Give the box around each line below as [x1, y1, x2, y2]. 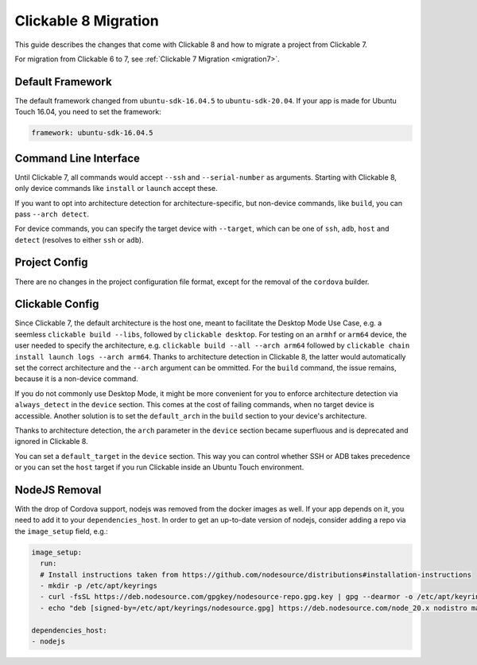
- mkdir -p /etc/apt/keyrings [40, 581, 158, 590]
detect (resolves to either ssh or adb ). [14, 235, 144, 244]
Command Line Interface [14, 151, 141, 165]
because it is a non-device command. [14, 374, 138, 383]
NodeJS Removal [14, 483, 102, 496]
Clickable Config [14, 297, 99, 311]
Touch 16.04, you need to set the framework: [14, 107, 162, 117]
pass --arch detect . [14, 209, 89, 219]
